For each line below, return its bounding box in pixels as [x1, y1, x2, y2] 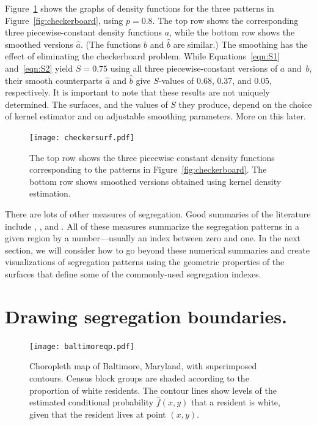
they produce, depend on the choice [178, 97, 312, 110]
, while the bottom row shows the [169, 26, 295, 39]
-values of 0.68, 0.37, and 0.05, [158, 73, 272, 86]
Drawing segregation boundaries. [5, 303, 287, 328]
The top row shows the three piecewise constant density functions [29, 151, 275, 164]
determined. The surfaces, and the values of [5, 97, 168, 110]
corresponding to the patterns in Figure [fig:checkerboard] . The [29, 163, 267, 176]
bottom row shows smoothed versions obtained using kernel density [29, 175, 282, 187]
